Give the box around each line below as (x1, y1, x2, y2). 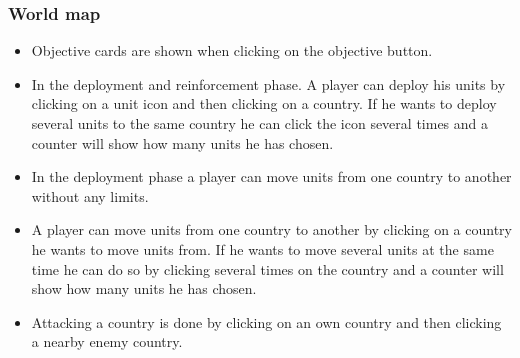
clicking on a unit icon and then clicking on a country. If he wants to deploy (31, 93, 497, 114)
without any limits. (31, 185, 149, 206)
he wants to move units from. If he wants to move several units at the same (31, 238, 494, 259)
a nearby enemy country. (31, 331, 183, 352)
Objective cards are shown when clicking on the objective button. (31, 40, 433, 61)
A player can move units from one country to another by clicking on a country (31, 219, 512, 240)
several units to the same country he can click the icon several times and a (31, 113, 488, 133)
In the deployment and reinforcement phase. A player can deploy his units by (31, 73, 506, 94)
